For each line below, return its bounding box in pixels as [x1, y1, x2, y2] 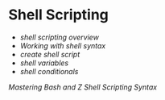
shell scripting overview [19, 32, 99, 42]
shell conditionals [19, 66, 79, 76]
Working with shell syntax [19, 40, 106, 50]
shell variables [19, 58, 69, 68]
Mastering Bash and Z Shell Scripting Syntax [8, 82, 158, 92]
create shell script [19, 49, 80, 59]
